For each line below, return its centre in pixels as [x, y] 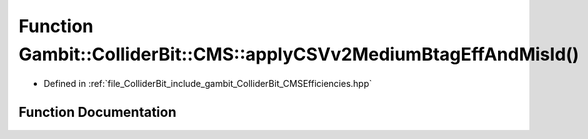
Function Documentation [97, 112]
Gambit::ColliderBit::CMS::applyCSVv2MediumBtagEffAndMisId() [299, 54]
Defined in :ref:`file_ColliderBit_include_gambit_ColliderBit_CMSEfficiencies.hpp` [208, 84]
